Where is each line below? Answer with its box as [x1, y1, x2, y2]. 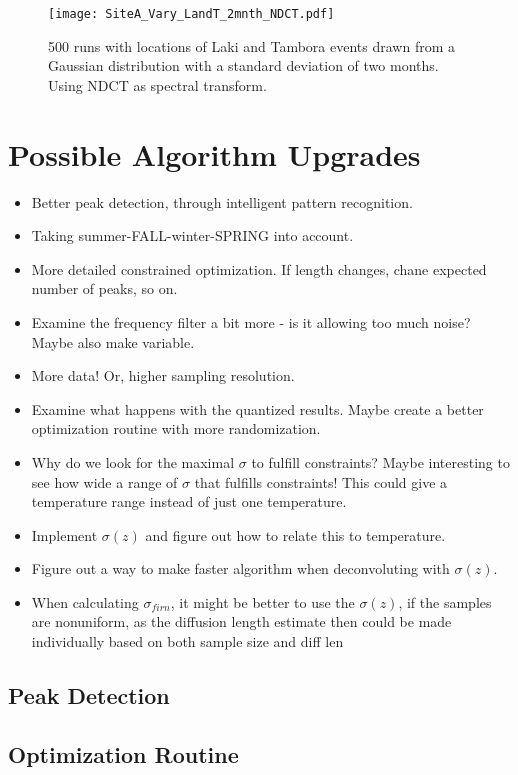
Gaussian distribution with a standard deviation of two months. [48, 55, 439, 76]
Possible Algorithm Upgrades [8, 133, 421, 174]
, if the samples [398, 591, 492, 612]
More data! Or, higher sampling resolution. [31, 365, 295, 386]
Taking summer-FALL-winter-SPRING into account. [31, 225, 354, 246]
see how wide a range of [31, 471, 178, 492]
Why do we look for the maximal [31, 451, 235, 472]
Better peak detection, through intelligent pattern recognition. [31, 191, 413, 212]
